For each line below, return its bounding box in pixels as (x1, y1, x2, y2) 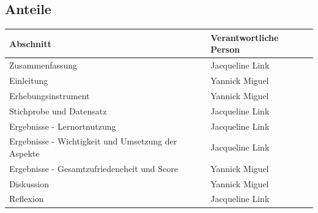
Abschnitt (9, 37, 52, 50)
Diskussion (9, 177, 49, 190)
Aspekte (9, 146, 40, 159)
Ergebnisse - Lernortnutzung (9, 119, 116, 132)
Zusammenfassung (9, 59, 78, 72)
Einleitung (9, 73, 48, 86)
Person (210, 43, 240, 56)
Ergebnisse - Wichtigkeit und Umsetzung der (9, 135, 177, 148)
